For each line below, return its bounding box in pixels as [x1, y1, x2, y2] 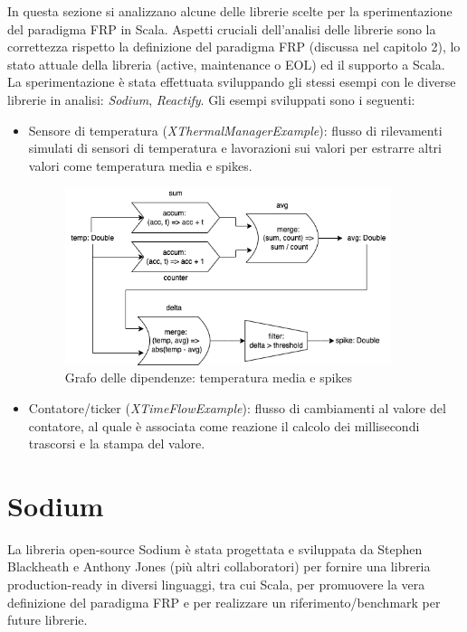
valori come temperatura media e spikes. [28, 156, 253, 175]
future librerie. [7, 610, 88, 629]
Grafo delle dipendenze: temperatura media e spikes [64, 368, 353, 387]
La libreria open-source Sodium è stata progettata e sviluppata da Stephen [7, 539, 423, 558]
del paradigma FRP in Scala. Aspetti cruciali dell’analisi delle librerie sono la [7, 19, 436, 38]
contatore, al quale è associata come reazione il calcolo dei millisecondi [28, 416, 420, 435]
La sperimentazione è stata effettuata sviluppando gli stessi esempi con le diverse [7, 72, 456, 91]
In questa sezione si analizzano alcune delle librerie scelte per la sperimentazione [7, 2, 453, 20]
